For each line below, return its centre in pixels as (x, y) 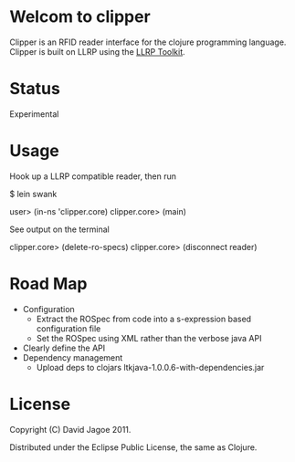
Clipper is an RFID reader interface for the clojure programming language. (148, 42)
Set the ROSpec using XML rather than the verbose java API (149, 338)
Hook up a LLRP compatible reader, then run (93, 176)
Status (35, 89)
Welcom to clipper (80, 17)
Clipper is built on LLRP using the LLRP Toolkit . (97, 51)
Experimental (34, 114)
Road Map (49, 284)
